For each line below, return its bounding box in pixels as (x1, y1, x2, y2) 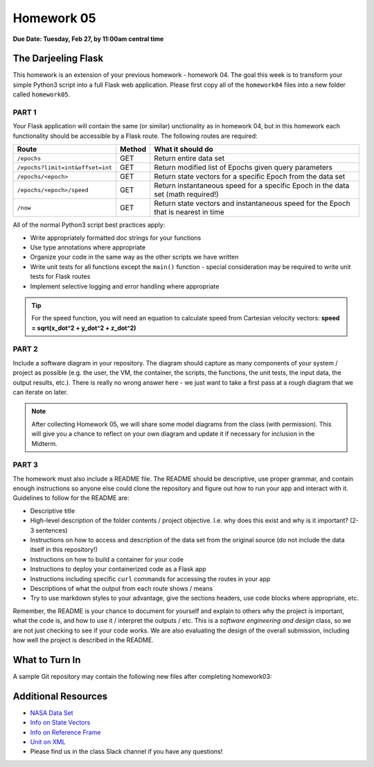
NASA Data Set (30, 708, 73, 717)
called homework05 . (12, 90, 71, 98)
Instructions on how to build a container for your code (30, 555, 184, 563)
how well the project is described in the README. (12, 635, 154, 644)
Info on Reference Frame (30, 728, 101, 736)
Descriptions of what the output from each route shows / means (30, 584, 213, 592)
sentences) (35, 526, 68, 534)
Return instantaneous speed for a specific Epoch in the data (154, 181, 350, 191)
